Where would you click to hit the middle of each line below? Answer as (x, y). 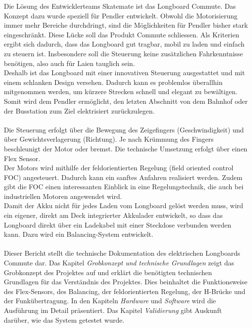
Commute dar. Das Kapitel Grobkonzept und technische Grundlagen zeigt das (119, 263)
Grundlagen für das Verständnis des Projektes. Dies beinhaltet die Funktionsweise (126, 282)
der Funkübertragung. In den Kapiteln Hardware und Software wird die (110, 301)
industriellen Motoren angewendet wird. (63, 196)
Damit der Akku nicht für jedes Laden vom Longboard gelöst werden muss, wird (124, 205)
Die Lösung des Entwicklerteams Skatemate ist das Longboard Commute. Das (120, 6)
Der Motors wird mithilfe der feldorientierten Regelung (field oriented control (119, 168)
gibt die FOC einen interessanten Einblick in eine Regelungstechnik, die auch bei (124, 187)
